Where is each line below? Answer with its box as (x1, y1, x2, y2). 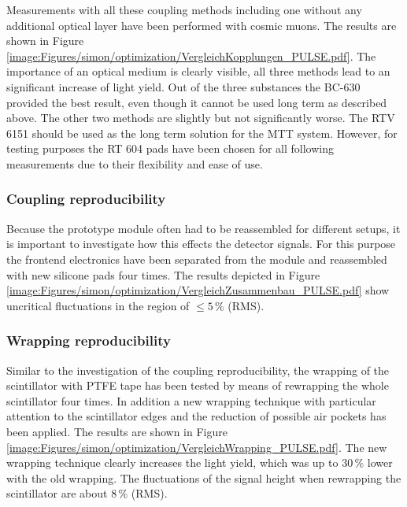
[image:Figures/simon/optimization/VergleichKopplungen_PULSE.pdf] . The (6, 47, 376, 64)
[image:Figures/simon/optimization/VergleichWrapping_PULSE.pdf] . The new (6, 439, 387, 455)
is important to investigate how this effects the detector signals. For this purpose (6, 235, 396, 252)
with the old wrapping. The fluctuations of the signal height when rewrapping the (6, 469, 401, 486)
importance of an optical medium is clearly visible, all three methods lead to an (6, 63, 390, 80)
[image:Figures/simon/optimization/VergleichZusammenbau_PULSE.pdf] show (6, 282, 390, 298)
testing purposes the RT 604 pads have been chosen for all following (6, 140, 334, 157)
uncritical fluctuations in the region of (6, 297, 190, 313)
